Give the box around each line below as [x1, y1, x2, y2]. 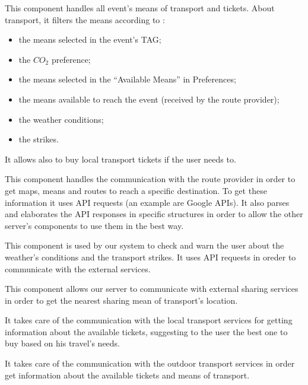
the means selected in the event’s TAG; [18, 33, 161, 46]
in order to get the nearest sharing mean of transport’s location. [5, 294, 238, 306]
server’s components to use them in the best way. [5, 219, 184, 231]
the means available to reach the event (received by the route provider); [18, 93, 280, 105]
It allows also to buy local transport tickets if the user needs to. [5, 152, 236, 165]
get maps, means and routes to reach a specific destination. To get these [5, 184, 267, 196]
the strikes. [18, 133, 59, 145]
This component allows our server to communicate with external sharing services [5, 282, 299, 295]
